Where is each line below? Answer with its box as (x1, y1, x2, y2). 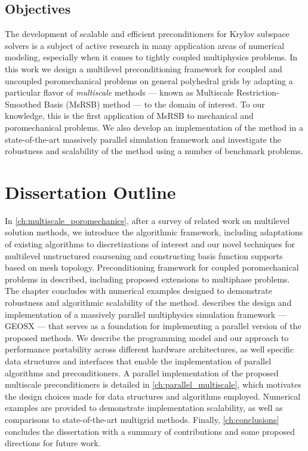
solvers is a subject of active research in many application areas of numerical (5, 39, 285, 51)
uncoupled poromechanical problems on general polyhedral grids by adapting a (5, 74, 293, 87)
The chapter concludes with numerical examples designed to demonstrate (5, 284, 272, 297)
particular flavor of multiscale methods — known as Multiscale (5, 86, 234, 99)
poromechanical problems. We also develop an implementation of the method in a (5, 121, 303, 133)
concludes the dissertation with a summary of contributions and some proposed (5, 425, 295, 437)
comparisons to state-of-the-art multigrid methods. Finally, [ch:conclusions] (5, 413, 279, 425)
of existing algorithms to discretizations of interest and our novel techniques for (5, 238, 295, 250)
